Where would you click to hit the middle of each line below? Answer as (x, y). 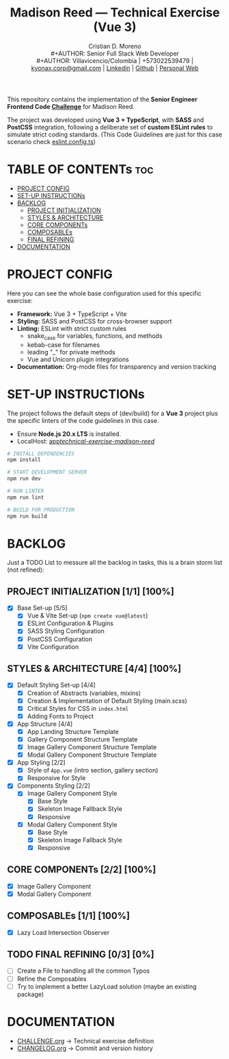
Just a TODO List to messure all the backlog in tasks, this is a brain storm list (115, 563)
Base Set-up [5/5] (42, 608)
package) (30, 994)
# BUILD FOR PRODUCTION (41, 510)
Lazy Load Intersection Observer (63, 932)
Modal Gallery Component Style (72, 825)
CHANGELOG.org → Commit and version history (85, 1048)
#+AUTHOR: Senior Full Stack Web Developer (115, 53)
